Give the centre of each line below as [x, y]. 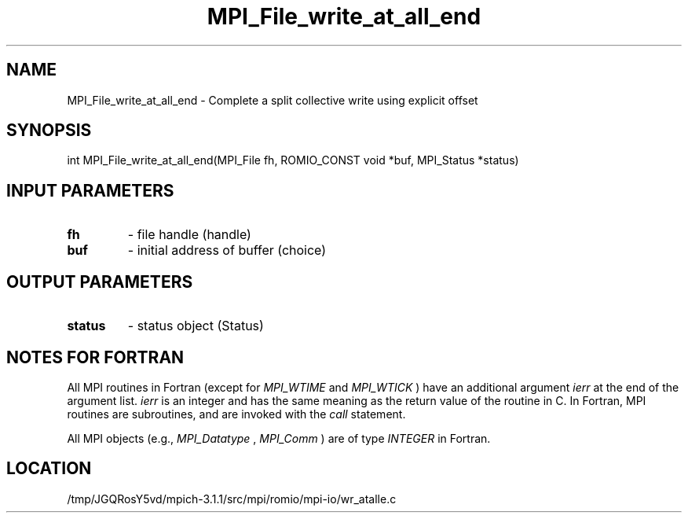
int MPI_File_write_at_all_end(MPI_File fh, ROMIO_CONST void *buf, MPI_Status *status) [293, 160]
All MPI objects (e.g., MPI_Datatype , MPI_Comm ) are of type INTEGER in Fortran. [279, 438]
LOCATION [49, 469]
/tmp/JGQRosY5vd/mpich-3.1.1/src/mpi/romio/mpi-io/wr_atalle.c [232, 499]
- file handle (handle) [189, 235]
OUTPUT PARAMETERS [100, 282]
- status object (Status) [196, 326]
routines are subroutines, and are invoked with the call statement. [236, 414]
